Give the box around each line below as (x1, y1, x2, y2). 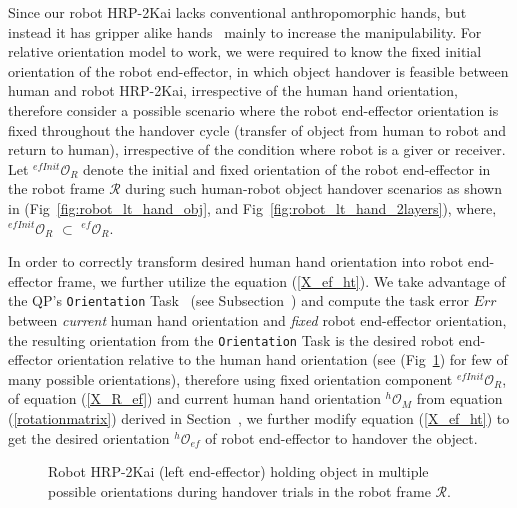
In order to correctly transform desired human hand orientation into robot (8, 251, 464, 272)
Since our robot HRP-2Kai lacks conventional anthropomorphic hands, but (8, 2, 467, 22)
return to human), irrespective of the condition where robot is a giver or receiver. (8, 139, 506, 160)
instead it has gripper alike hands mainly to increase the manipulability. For (8, 21, 482, 42)
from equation (416, 388, 503, 409)
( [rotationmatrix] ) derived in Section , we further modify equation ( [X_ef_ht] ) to (8, 408, 510, 428)
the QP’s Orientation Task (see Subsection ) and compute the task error (8, 290, 469, 311)
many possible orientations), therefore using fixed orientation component (8, 368, 453, 389)
